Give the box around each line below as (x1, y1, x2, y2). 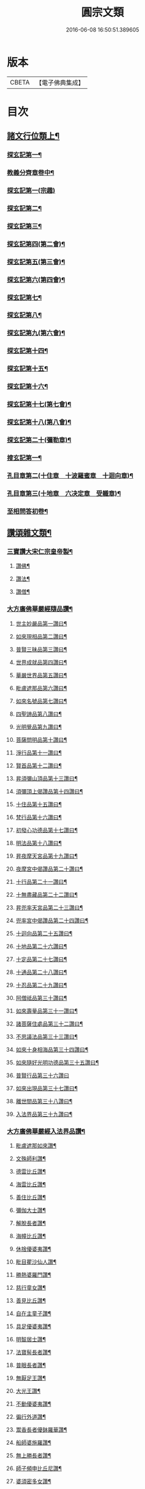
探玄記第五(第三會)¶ (7, 258, 66, 266)
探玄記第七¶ (7, 293, 42, 301)
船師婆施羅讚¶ (15, 1439, 52, 1446)
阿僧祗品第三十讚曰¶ (15, 994, 67, 1001)
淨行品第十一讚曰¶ (15, 748, 62, 756)
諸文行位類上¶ (7, 131, 60, 142)
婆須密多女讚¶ (15, 1477, 52, 1485)
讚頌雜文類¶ (7, 528, 52, 538)
